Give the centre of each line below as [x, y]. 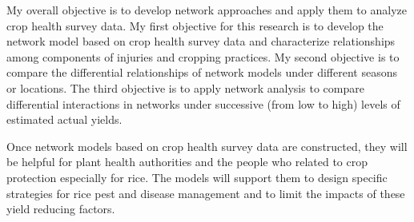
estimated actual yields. [64, 119]
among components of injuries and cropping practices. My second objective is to [203, 56]
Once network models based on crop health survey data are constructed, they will [207, 146]
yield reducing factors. [61, 209]
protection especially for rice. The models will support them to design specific [197, 177]
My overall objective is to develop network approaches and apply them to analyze [207, 10]
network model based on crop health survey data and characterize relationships [201, 41]
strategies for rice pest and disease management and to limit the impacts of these [206, 193]
